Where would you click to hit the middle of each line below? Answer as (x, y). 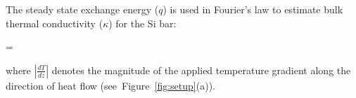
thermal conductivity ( (55, 23)
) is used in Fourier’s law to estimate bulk (253, 9)
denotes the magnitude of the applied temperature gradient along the (201, 70)
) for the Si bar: (142, 23)
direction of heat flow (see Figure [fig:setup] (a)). (110, 85)
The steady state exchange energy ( (82, 9)
